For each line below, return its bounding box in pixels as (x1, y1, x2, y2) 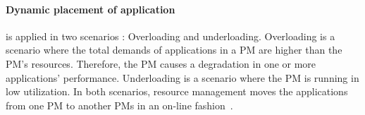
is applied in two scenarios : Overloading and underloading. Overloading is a (6, 28, 335, 43)
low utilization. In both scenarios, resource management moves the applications (6, 84, 348, 99)
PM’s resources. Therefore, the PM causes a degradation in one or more (6, 56, 316, 71)
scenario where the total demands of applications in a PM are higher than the (6, 42, 342, 57)
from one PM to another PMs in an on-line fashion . (6, 97, 233, 112)
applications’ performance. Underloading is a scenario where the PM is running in (6, 70, 359, 85)
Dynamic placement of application (6, 1, 175, 16)
